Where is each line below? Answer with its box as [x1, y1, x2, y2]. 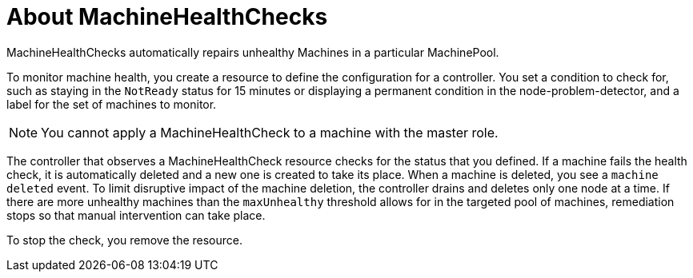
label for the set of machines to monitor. [6, 97, 217, 111]
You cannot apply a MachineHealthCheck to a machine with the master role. [41, 124, 499, 141]
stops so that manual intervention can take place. [6, 208, 266, 222]
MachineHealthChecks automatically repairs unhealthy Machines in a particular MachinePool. [6, 45, 499, 59]
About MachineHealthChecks [6, 3, 328, 30]
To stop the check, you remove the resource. [6, 232, 242, 247]
